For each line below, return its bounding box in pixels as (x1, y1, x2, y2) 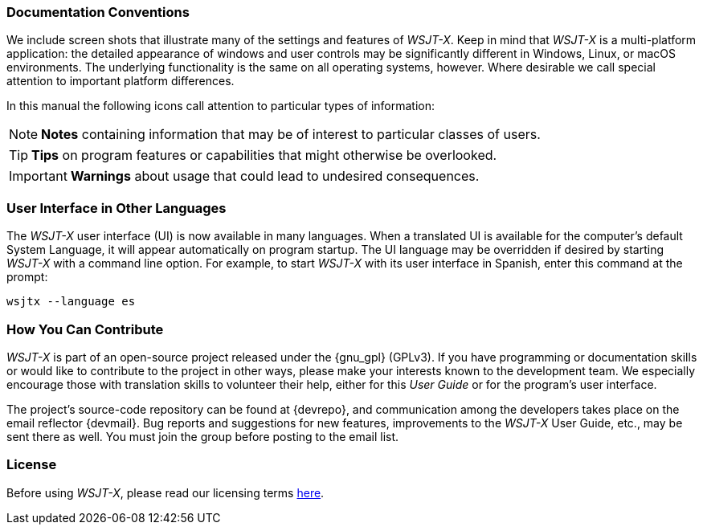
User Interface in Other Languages (6, 199, 227, 216)
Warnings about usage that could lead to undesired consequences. (70, 168, 480, 185)
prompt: (6, 270, 48, 284)
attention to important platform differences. (6, 74, 235, 88)
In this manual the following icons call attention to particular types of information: (6, 99, 435, 113)
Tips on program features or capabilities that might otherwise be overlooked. (31, 147, 497, 164)
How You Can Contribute (6, 321, 164, 337)
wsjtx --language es (6, 295, 136, 308)
